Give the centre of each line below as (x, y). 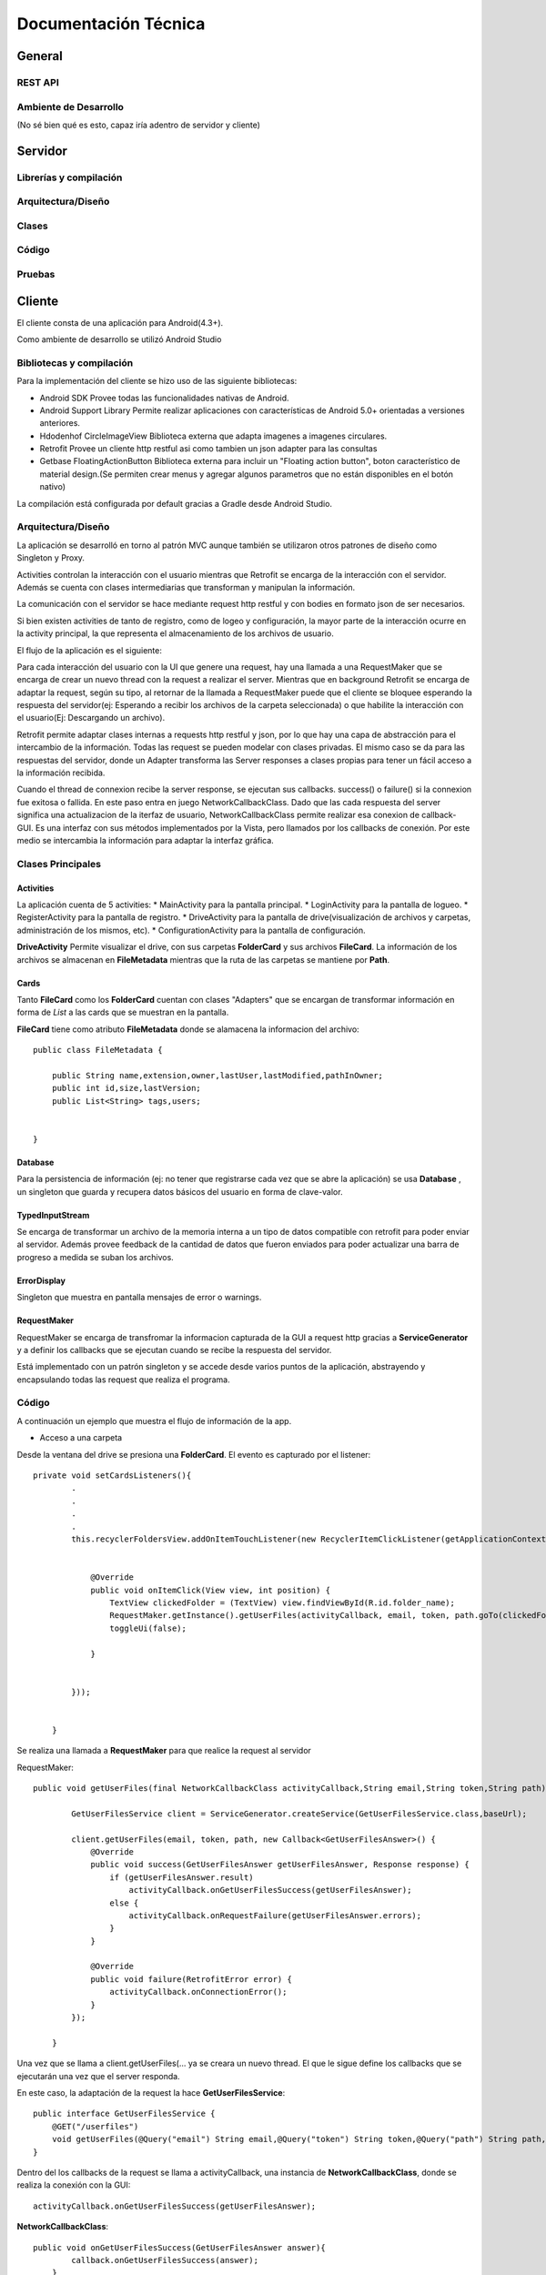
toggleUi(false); (148, 1628)
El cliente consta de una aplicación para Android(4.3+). (120, 322)
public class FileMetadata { (98, 1050)
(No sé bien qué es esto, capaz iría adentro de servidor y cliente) (139, 125)
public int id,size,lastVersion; (126, 1088)
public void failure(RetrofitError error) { (192, 1979)
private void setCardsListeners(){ (112, 1476)
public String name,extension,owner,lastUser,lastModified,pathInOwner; (217, 1075)
